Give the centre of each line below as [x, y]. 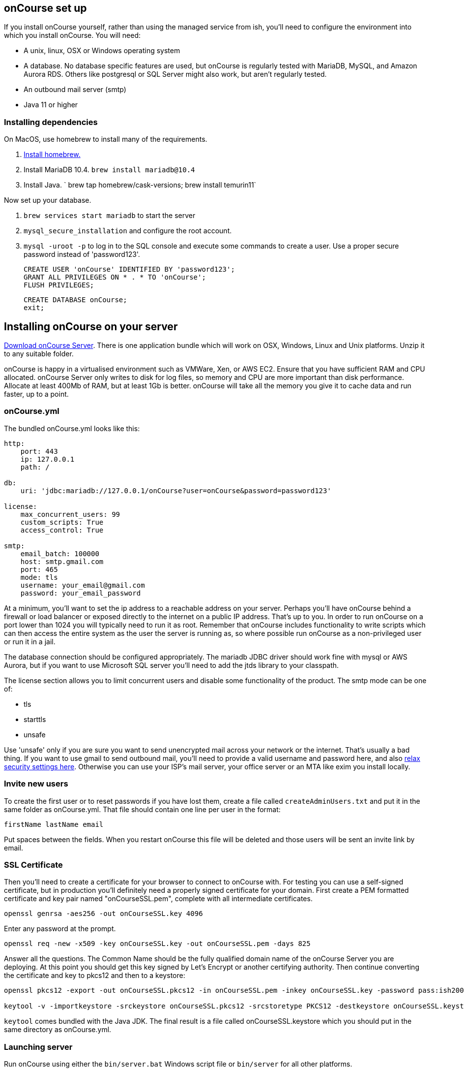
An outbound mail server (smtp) [75, 90]
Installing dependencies [51, 122]
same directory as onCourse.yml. [58, 1030]
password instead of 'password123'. [82, 254]
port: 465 [39, 569]
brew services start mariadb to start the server [110, 216]
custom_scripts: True [62, 522]
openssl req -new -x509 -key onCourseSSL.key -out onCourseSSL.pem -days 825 [157, 944]
